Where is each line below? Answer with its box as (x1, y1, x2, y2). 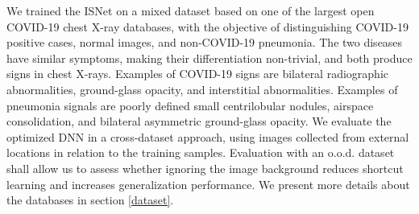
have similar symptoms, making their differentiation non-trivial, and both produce (6, 49, 413, 66)
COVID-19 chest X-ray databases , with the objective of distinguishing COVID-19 (6, 18, 409, 35)
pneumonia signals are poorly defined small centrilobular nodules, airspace (6, 97, 374, 113)
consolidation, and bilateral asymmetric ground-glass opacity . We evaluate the (6, 113, 392, 130)
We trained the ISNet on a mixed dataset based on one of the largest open (6, 2, 375, 19)
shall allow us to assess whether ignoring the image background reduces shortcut (6, 159, 404, 176)
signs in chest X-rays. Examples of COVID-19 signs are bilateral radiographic (6, 65, 388, 82)
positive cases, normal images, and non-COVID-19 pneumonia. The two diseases (6, 34, 403, 51)
